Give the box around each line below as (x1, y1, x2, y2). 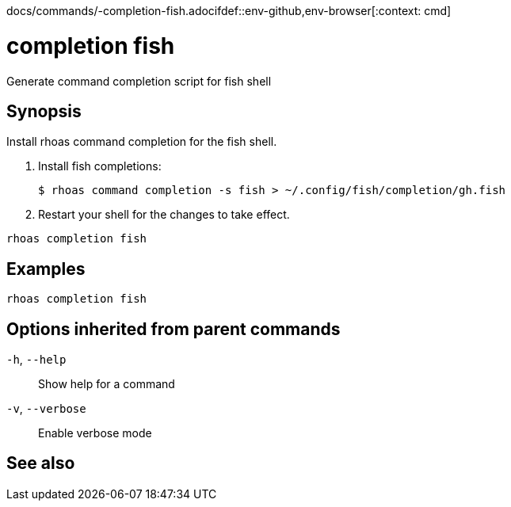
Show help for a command (38, 377, 175, 391)
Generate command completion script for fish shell (6, 74, 272, 88)
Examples (6, 258, 86, 279)
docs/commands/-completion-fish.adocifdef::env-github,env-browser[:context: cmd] (6, 4, 452, 17)
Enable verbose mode (38, 426, 152, 440)
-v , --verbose (6, 402, 86, 416)
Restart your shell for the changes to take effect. (38, 208, 290, 222)
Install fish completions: (38, 159, 162, 173)
